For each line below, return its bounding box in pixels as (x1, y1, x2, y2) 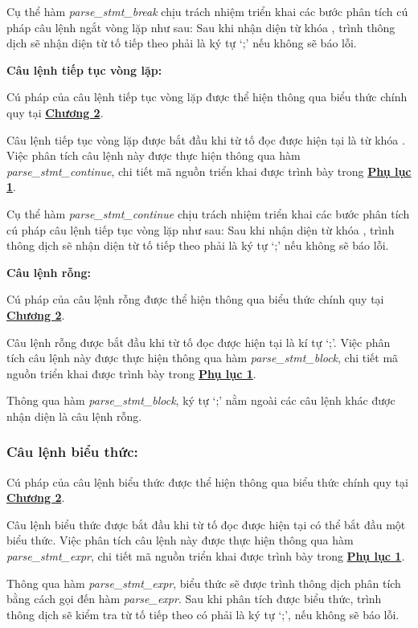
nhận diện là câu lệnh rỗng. (6, 407, 142, 424)
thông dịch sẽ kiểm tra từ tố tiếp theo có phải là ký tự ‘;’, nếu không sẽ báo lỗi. (6, 606, 400, 622)
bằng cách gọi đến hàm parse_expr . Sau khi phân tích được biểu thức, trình (6, 590, 382, 607)
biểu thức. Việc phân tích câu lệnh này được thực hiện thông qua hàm (6, 532, 354, 548)
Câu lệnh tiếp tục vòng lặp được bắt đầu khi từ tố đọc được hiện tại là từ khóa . (6, 131, 405, 148)
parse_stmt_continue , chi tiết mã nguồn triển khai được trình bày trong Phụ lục (6, 162, 412, 179)
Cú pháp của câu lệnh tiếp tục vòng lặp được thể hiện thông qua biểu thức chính (6, 88, 408, 105)
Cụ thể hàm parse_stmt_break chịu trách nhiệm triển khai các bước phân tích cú (6, 3, 408, 19)
